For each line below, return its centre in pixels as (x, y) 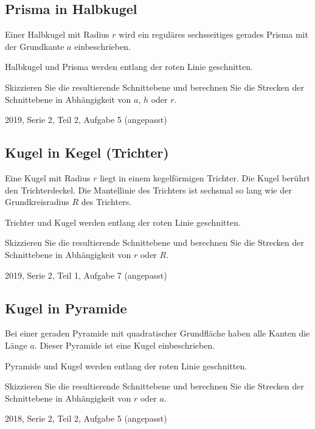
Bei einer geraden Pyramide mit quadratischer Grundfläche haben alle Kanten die (157, 333)
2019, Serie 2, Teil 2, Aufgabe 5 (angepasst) (86, 120)
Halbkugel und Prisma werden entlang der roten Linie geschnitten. (129, 67)
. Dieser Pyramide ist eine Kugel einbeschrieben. (125, 345)
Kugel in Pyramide (66, 308)
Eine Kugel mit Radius (48, 177)
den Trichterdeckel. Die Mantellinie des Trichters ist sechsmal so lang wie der (148, 190)
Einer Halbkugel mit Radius (57, 34)
